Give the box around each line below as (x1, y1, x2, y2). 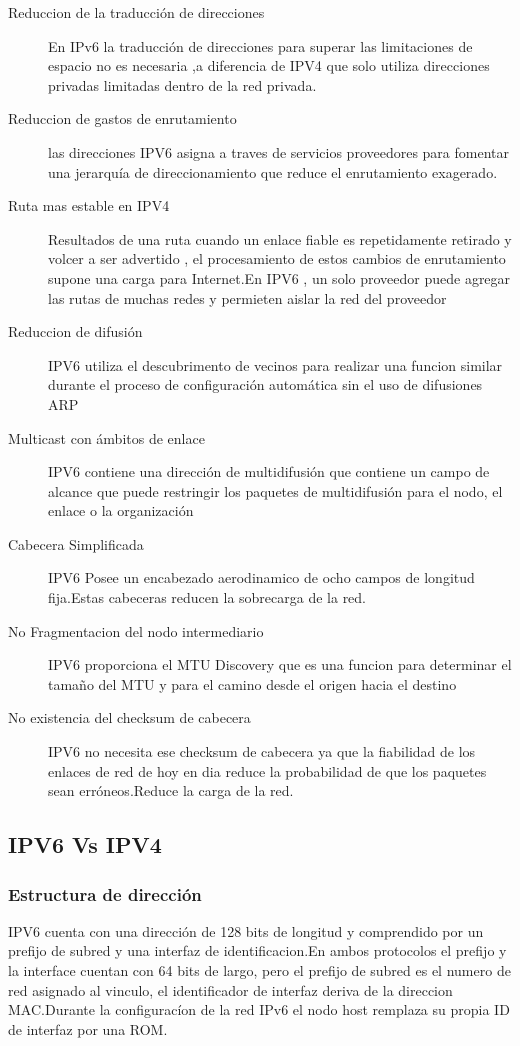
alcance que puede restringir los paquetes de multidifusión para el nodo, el (48, 480, 503, 501)
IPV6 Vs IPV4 (8, 829, 162, 860)
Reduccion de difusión (8, 321, 143, 342)
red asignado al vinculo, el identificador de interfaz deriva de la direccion (8, 979, 453, 1000)
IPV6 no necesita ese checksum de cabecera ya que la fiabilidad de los (48, 741, 476, 762)
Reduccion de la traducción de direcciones (8, 2, 265, 22)
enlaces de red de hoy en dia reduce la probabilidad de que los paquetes (48, 760, 487, 781)
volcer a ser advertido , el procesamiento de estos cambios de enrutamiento (48, 248, 506, 269)
